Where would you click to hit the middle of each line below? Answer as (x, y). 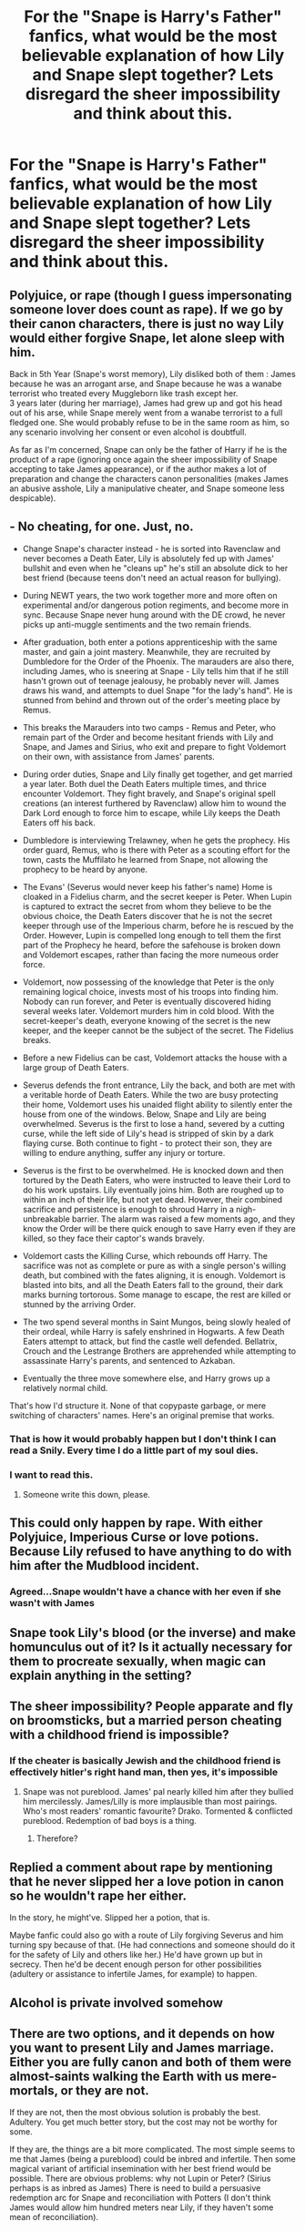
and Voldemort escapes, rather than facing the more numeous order (151, 955)
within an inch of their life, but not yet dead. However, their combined (152, 1199)
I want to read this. (51, 1475)
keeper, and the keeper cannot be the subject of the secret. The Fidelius (158, 1030)
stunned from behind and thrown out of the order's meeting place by (151, 700)
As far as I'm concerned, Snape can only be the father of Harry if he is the (148, 450)
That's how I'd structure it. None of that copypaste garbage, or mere (138, 1406)
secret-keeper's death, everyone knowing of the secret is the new (147, 1020)
